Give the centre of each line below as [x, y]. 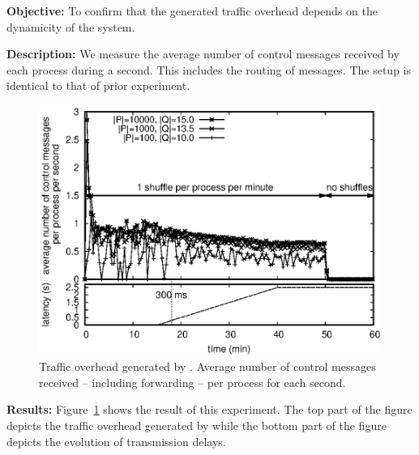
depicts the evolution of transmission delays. [116, 441]
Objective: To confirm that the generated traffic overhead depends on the [192, 11]
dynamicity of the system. [71, 26]
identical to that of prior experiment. [98, 85]
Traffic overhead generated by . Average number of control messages [207, 366]
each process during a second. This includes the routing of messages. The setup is [209, 69]
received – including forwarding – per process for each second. [192, 382]
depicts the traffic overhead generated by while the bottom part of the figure [197, 425]
